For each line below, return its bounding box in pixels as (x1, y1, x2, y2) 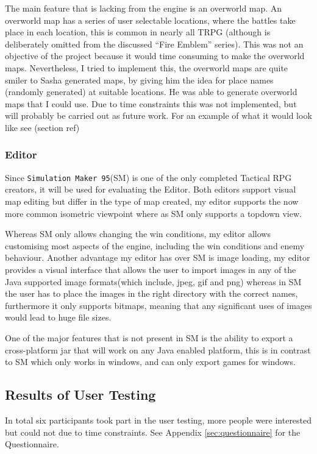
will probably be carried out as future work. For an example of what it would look (5, 109, 312, 122)
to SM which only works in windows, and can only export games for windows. (5, 355, 296, 368)
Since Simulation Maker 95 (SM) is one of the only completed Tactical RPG (5, 171, 292, 183)
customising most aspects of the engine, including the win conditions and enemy (5, 239, 305, 252)
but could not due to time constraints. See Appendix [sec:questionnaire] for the (5, 425, 301, 438)
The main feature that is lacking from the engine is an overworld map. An (5, 2, 282, 14)
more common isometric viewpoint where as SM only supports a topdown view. (5, 207, 302, 219)
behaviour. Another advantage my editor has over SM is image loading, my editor (5, 251, 310, 264)
